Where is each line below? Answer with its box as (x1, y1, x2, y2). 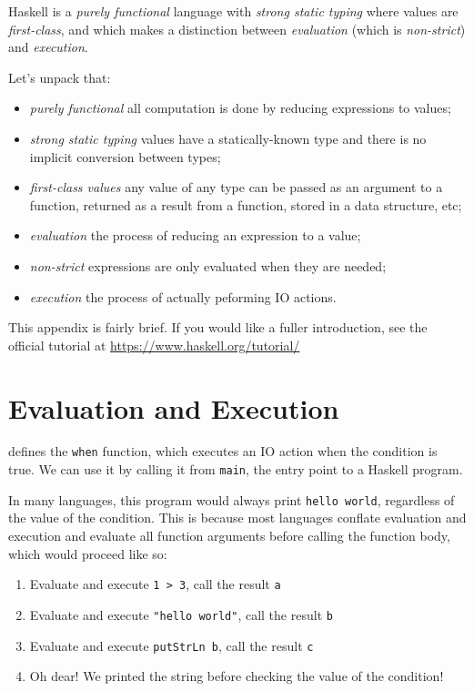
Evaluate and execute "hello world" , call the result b (29, 605, 333, 624)
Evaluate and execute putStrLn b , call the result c (29, 635, 314, 655)
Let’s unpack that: (8, 67, 111, 86)
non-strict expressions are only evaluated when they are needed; (29, 256, 387, 275)
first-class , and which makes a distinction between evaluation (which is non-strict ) (8, 19, 466, 38)
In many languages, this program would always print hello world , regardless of (8, 490, 455, 509)
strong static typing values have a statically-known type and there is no (29, 128, 427, 147)
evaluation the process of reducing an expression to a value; (29, 226, 361, 245)
